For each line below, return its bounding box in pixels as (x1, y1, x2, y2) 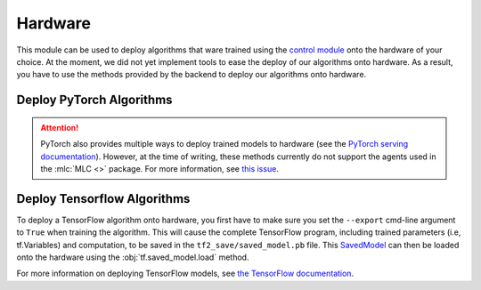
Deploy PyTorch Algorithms (16, 93, 173, 108)
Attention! (40, 122, 79, 133)
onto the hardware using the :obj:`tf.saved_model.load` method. (16, 252, 249, 262)
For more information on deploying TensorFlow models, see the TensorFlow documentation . (16, 268, 355, 279)
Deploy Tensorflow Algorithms (16, 191, 191, 206)
